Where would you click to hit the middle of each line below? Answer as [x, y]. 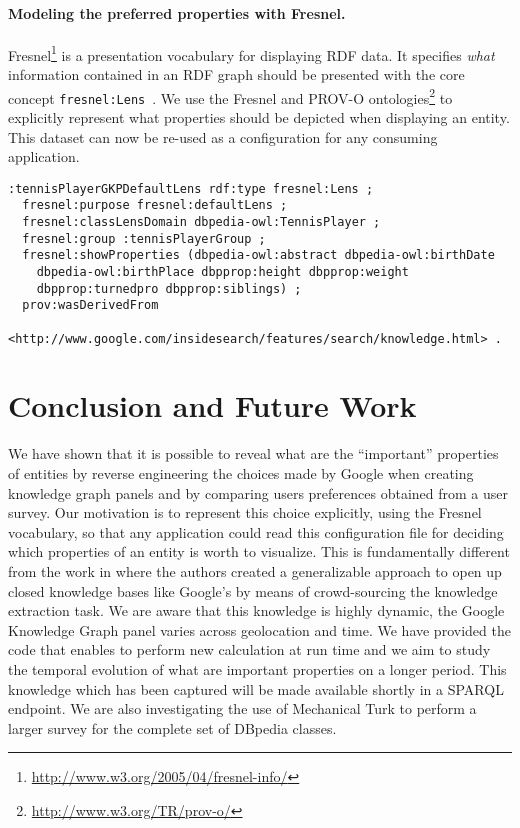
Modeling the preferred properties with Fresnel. [177, 12]
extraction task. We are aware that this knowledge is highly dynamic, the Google [256, 610]
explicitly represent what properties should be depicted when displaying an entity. [259, 116]
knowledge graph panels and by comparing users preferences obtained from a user [258, 492]
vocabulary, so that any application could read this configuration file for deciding [256, 531]
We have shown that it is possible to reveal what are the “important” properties [253, 453]
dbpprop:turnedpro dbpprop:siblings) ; [169, 288]
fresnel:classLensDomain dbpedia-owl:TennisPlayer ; [201, 222]
